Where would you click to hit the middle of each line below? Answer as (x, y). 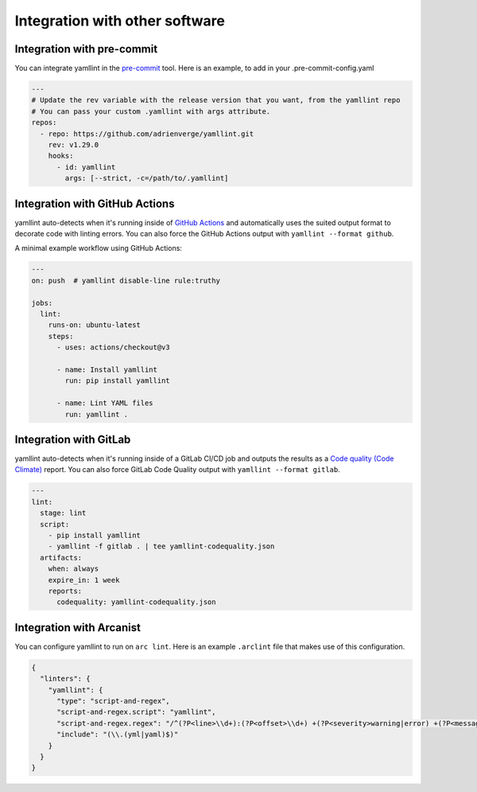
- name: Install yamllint (107, 369)
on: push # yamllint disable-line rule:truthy (126, 280)
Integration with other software (120, 21)
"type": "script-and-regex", (113, 701)
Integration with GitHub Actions (95, 203)
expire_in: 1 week (84, 580)
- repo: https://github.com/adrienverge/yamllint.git (147, 134)
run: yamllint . (97, 414)
